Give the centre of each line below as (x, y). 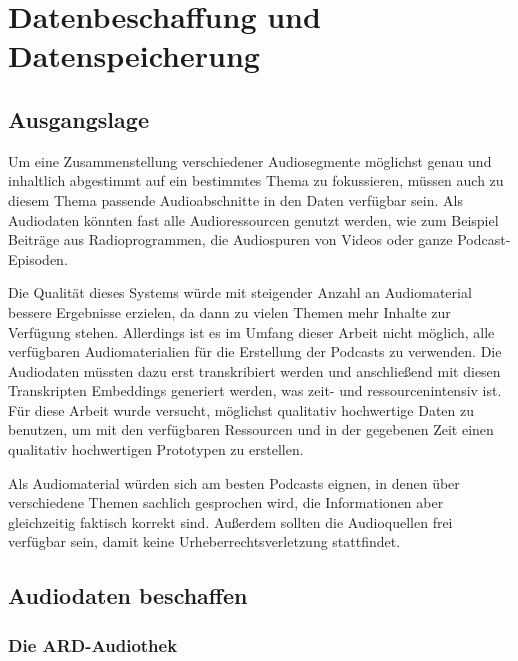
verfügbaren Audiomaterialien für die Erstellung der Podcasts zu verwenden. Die (255, 351)
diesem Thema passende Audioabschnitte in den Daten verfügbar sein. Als (235, 199)
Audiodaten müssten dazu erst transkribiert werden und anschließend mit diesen (254, 370)
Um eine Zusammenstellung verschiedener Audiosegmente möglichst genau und (250, 160)
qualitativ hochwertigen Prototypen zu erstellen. (156, 449)
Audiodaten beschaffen (128, 595)
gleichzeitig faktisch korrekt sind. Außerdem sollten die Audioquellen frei (230, 521)
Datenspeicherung (134, 55)
